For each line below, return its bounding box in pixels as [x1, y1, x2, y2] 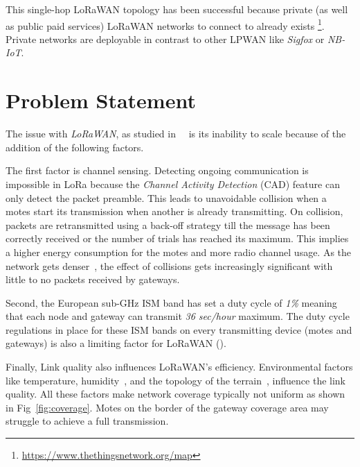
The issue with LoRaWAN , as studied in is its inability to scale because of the [6, 126, 346, 141]
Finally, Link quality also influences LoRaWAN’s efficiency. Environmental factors [6, 359, 353, 374]
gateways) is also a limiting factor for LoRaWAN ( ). [6, 336, 226, 350]
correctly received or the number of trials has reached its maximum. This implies [6, 231, 349, 246]
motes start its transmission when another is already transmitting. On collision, [6, 204, 343, 219]
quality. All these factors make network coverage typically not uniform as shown [6, 387, 345, 401]
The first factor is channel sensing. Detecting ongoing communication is [6, 163, 309, 178]
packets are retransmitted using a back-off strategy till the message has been [6, 217, 330, 232]
